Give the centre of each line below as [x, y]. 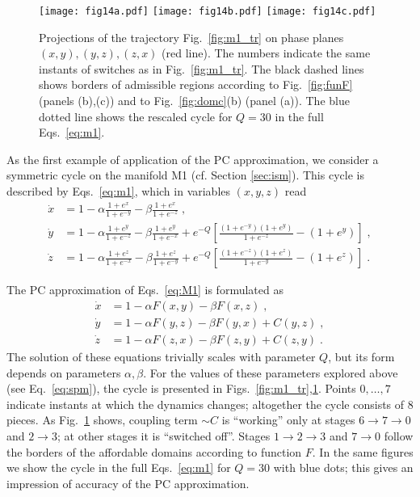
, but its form [361, 357]
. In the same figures [363, 451]
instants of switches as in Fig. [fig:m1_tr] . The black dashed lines [202, 68]
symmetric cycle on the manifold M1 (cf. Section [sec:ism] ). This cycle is [185, 175]
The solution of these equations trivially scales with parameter [161, 357]
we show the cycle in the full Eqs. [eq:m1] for [119, 468]
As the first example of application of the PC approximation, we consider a [193, 159]
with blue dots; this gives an [343, 468]
